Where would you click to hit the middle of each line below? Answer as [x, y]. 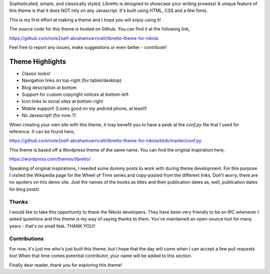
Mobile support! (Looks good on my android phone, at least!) [84, 108]
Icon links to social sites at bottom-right [62, 101]
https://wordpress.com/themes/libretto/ [50, 159]
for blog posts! [24, 189]
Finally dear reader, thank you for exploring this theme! [66, 265]
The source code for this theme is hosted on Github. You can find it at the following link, [99, 29]
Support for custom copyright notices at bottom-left [75, 94]
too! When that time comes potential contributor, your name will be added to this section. [101, 256]
